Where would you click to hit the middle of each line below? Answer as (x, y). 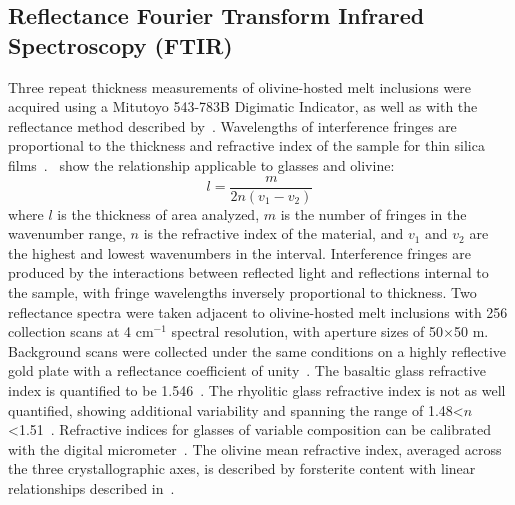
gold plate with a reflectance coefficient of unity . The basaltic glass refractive (247, 370)
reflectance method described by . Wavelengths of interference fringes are (232, 125)
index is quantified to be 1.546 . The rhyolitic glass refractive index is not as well (257, 389)
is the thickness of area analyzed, (158, 213)
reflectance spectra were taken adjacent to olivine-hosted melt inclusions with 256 (258, 311)
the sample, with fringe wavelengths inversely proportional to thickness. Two (242, 292)
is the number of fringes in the (373, 213)
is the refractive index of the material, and (273, 233)
